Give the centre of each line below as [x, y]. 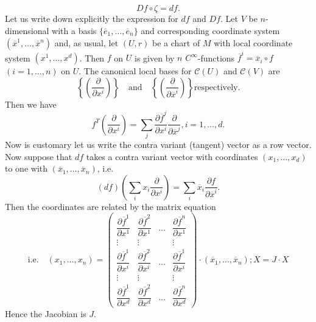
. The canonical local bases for [135, 71]
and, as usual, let [86, 42]
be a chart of [176, 42]
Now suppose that [39, 156]
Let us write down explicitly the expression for [92, 19]
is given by [155, 58]
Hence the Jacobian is [46, 313]
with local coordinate [253, 42]
